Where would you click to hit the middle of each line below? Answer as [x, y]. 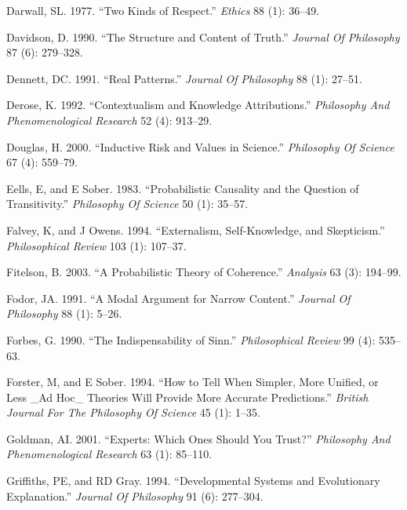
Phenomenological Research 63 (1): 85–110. [109, 454]
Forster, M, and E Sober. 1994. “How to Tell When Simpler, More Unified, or [193, 382]
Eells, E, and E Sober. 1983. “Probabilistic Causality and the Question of [183, 188]
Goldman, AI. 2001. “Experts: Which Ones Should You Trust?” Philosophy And [198, 438]
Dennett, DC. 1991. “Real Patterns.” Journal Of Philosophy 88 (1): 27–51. [184, 78]
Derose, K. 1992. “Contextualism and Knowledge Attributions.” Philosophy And [198, 105]
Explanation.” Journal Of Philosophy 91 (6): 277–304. [135, 495]
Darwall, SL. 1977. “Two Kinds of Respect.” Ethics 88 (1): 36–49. [163, 10]
